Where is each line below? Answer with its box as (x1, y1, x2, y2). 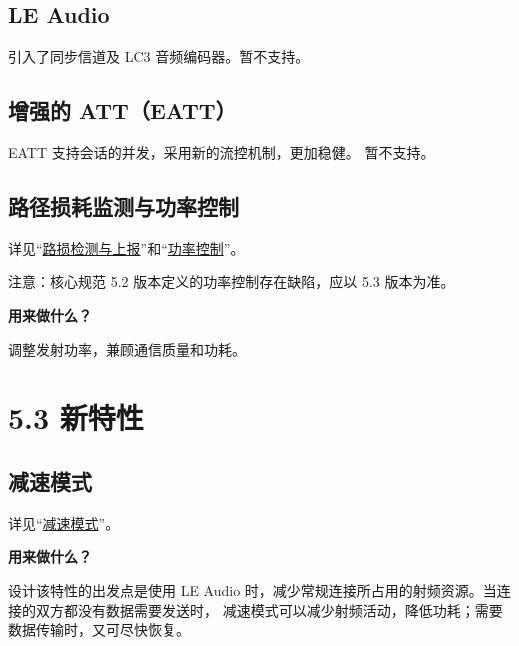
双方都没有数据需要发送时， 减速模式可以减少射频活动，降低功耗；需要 (35, 599, 503, 620)
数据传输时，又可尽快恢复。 (8, 619, 190, 640)
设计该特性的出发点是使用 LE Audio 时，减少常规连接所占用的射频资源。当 (8, 579, 497, 600)
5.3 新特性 (8, 397, 144, 438)
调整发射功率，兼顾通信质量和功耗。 (8, 338, 246, 359)
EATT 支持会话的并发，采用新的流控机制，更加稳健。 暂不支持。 (8, 142, 435, 162)
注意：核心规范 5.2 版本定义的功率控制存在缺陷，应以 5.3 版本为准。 (8, 271, 455, 292)
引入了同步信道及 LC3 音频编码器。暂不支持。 (8, 46, 310, 67)
